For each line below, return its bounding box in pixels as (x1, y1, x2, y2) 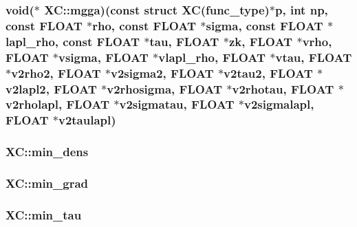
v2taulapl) (58, 111, 116, 129)
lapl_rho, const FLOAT (6, 32, 140, 50)
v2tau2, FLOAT (224, 64, 313, 81)
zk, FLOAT (228, 32, 293, 50)
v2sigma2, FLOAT (111, 64, 214, 81)
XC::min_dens (6, 143, 89, 160)
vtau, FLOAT (275, 48, 352, 65)
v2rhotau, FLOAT (232, 80, 334, 97)
